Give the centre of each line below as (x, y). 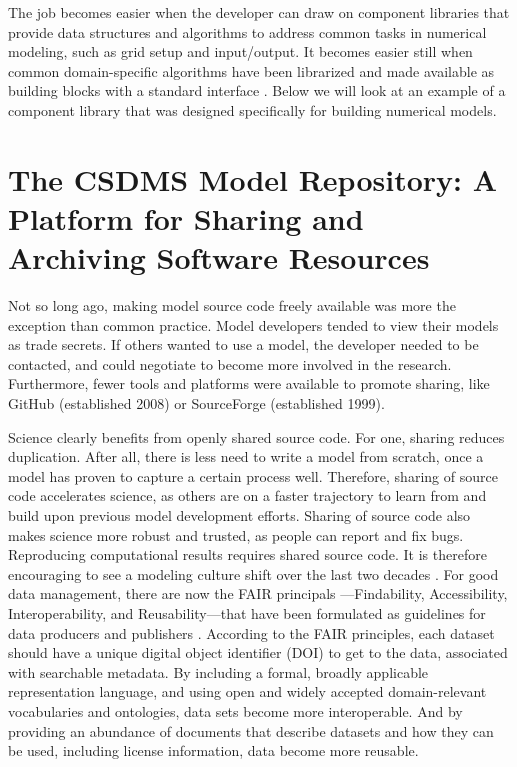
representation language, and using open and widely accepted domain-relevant (247, 691)
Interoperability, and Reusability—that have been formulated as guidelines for (247, 612)
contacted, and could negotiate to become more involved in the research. (230, 363)
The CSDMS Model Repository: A (253, 178)
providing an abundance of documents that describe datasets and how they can (251, 730)
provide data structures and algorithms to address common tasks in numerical (247, 31)
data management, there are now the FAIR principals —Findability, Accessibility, (258, 593)
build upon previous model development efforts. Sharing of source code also (239, 515)
